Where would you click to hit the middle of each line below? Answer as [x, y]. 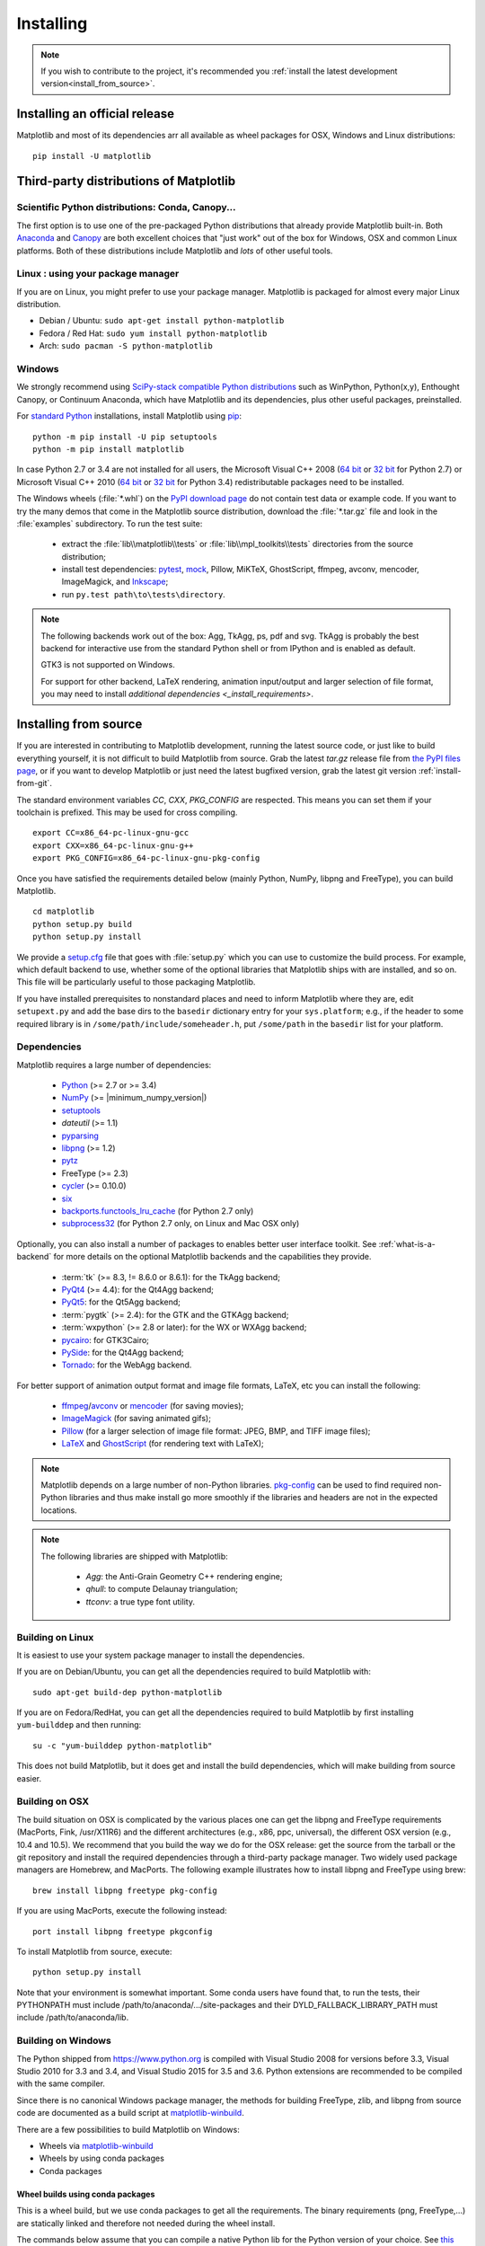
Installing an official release [96, 114]
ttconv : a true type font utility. [140, 1601]
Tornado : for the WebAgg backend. [127, 1365]
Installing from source [79, 725]
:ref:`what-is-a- [407, 1243]
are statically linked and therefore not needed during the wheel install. [146, 2223]
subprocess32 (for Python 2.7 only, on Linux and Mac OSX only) [181, 1224]
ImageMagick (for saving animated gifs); [136, 1419]
